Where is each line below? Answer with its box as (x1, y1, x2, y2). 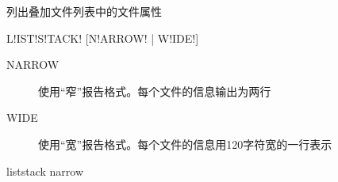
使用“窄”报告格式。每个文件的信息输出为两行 (38, 82, 271, 99)
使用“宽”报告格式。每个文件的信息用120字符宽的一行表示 (38, 135, 332, 152)
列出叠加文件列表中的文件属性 (6, 3, 162, 19)
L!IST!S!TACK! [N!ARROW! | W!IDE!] (6, 29, 199, 46)
